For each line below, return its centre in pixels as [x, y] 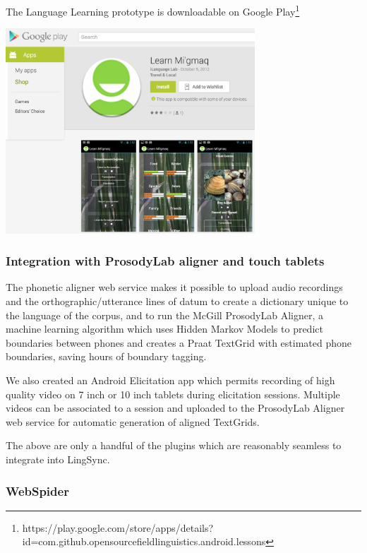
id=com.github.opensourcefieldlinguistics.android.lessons [144, 541]
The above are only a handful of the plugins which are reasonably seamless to [174, 445]
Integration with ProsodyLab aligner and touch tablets [165, 261]
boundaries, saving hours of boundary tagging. [106, 356]
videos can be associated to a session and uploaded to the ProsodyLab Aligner [175, 408]
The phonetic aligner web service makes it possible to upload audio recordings [174, 287]
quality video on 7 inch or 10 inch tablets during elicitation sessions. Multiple [173, 394]
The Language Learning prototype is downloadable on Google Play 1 [153, 10]
